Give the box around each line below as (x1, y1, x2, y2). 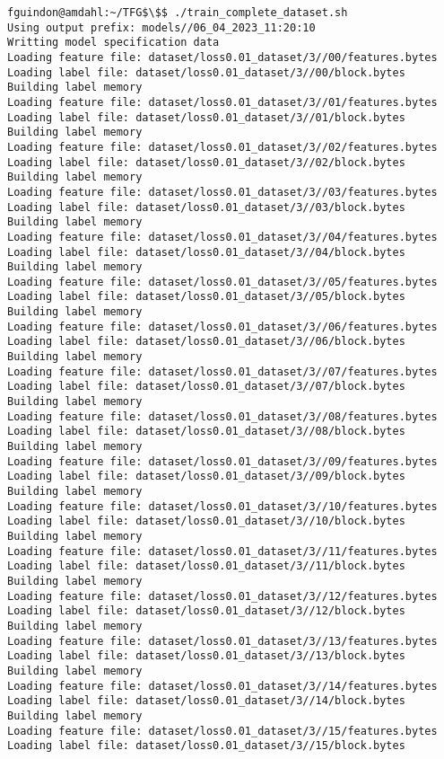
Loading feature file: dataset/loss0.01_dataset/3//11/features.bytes (7, 544, 438, 558)
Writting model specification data (7, 36, 220, 49)
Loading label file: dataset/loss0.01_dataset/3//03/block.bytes (7, 200, 405, 214)
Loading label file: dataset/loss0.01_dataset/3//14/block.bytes (7, 694, 405, 708)
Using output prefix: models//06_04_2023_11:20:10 (7, 21, 316, 34)
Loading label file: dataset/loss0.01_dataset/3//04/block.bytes (7, 245, 405, 259)
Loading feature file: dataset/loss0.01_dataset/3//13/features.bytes (7, 634, 438, 648)
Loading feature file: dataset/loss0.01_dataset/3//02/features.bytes (7, 140, 438, 154)
